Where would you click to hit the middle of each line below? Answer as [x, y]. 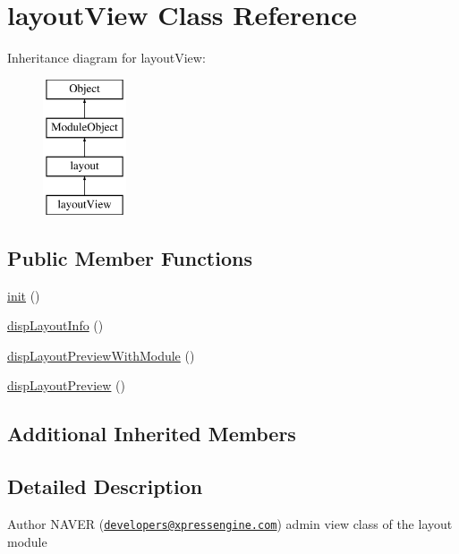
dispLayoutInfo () [55, 325]
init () [24, 295]
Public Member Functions [130, 257]
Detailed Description [105, 486]
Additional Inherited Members [152, 434]
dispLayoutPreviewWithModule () [101, 355]
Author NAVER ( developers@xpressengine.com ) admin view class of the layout [230, 524]
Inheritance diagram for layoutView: [106, 58]
